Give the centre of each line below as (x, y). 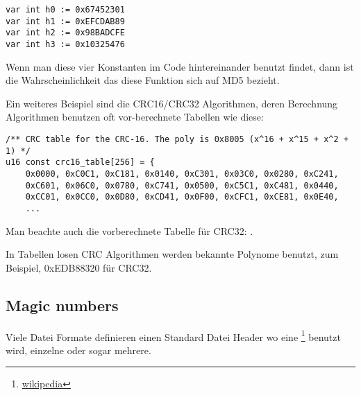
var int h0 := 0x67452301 (65, 10)
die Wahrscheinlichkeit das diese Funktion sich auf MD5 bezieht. (143, 80)
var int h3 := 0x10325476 (65, 44)
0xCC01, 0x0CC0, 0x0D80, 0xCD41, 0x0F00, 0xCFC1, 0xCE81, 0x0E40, (182, 197)
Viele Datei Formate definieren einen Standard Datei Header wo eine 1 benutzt (173, 335)
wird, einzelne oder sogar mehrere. (78, 350)
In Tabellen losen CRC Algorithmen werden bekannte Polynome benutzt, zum (172, 254)
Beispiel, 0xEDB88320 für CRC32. (79, 267)
